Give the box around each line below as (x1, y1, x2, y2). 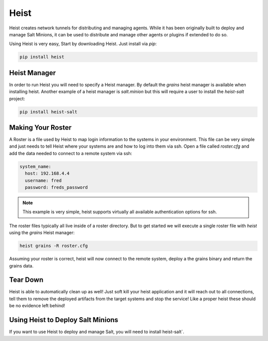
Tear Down (9, 276, 44, 284)
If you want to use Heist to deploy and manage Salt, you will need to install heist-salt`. (9, 329, 185, 335)
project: (9, 95, 25, 101)
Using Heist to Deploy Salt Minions (9, 316, 119, 324)
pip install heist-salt (19, 109, 78, 114)
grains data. (9, 262, 34, 268)
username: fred (25, 177, 62, 183)
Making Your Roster (9, 123, 72, 132)
